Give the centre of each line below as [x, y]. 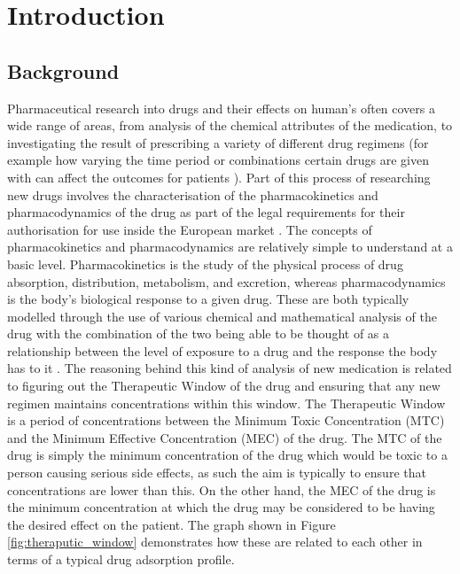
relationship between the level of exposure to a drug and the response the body [222, 350]
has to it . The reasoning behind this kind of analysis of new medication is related [230, 368]
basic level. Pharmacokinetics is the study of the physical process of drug [205, 264]
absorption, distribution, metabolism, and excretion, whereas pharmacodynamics [226, 281]
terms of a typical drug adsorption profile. [121, 559]
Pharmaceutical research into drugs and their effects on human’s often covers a [221, 108]
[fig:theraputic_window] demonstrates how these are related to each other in [215, 542]
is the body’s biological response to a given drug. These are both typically [208, 299]
